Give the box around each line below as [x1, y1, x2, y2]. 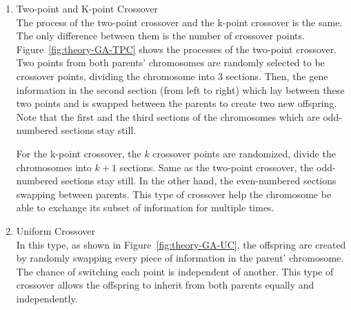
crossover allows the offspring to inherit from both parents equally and [16, 278, 314, 292]
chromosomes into [16, 159, 92, 174]
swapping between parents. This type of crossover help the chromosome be [16, 186, 332, 201]
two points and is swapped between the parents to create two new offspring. [16, 96, 337, 110]
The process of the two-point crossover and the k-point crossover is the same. [16, 14, 343, 29]
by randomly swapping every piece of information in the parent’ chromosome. [16, 251, 344, 265]
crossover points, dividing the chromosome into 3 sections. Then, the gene [16, 68, 328, 83]
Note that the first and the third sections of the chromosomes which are [16, 109, 320, 124]
